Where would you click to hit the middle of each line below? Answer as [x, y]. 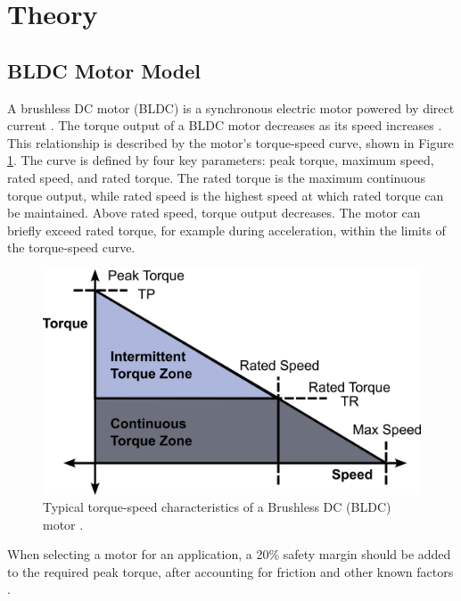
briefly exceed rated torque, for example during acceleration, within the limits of [226, 230]
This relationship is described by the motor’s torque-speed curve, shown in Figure [230, 142]
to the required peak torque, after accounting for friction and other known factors [230, 571]
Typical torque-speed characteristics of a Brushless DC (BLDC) [217, 507]
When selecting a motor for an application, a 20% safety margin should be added [229, 554]
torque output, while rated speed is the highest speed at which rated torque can [226, 195]
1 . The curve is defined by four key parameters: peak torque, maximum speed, [221, 160]
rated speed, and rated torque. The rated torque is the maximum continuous [217, 177]
